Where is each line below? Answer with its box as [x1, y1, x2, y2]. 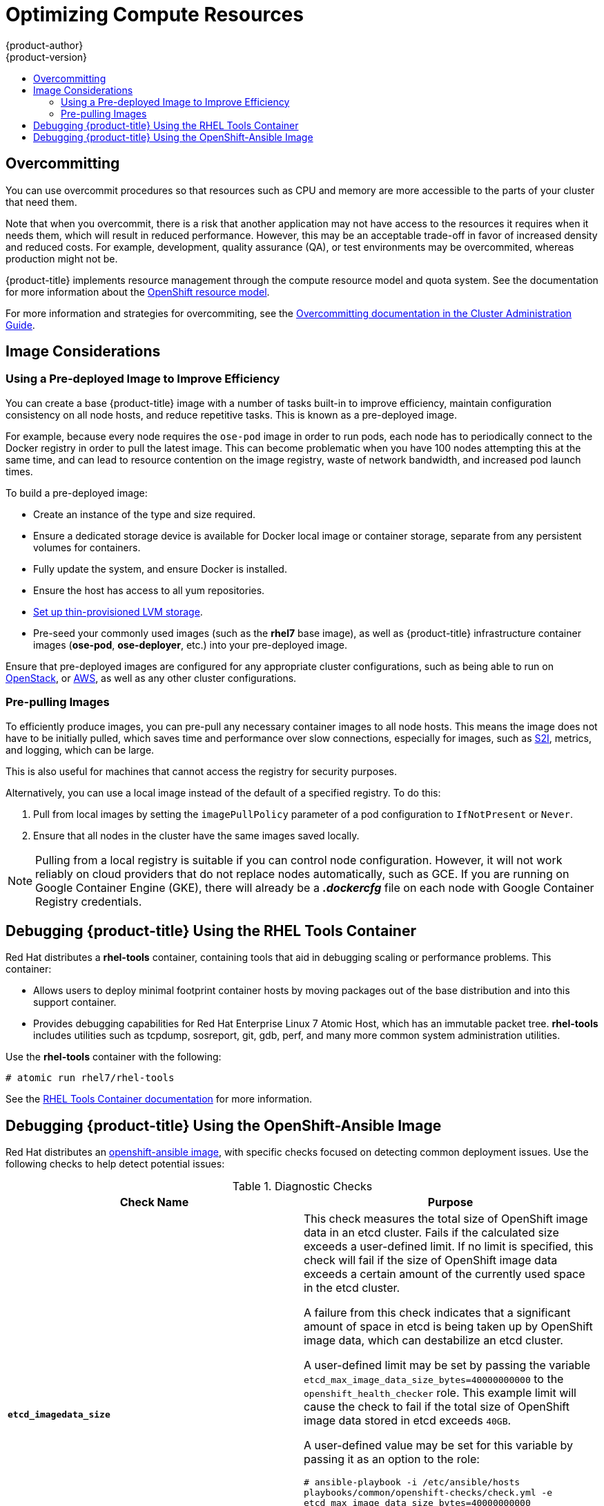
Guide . [6, 318, 35, 331]
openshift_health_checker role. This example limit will [304, 1386, 576, 1400]
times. [6, 465, 33, 477]
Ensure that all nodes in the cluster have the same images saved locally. [33, 829, 360, 841]
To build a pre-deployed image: [6, 486, 148, 499]
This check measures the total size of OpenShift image [304, 1212, 588, 1226]
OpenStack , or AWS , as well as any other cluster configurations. [6, 671, 297, 684]
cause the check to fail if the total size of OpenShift [304, 1400, 569, 1414]
